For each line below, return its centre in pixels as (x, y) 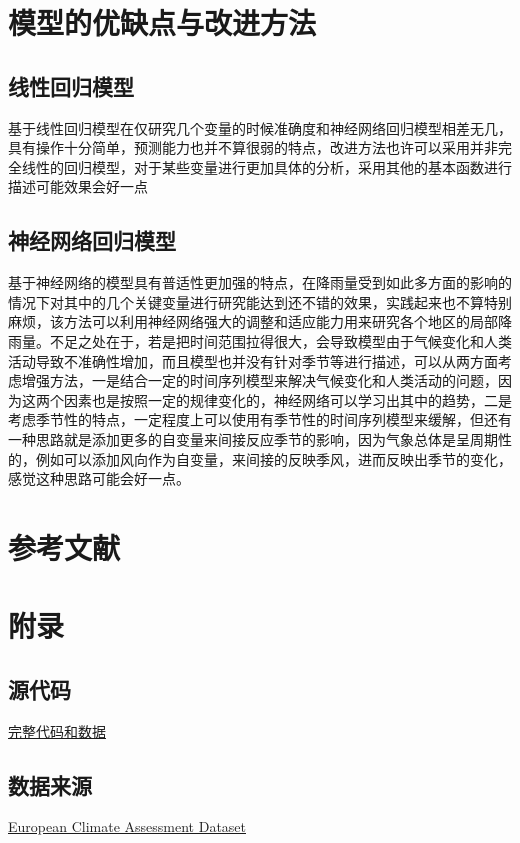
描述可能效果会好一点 (78, 186)
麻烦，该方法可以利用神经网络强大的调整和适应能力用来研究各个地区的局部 (253, 321)
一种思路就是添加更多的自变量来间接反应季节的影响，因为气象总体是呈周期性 (260, 438)
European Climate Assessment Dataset (127, 826)
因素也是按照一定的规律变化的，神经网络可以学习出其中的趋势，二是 (287, 399)
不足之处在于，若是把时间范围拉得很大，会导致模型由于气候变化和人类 (280, 340)
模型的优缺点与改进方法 (162, 22)
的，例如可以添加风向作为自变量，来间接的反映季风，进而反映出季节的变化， (260, 458)
